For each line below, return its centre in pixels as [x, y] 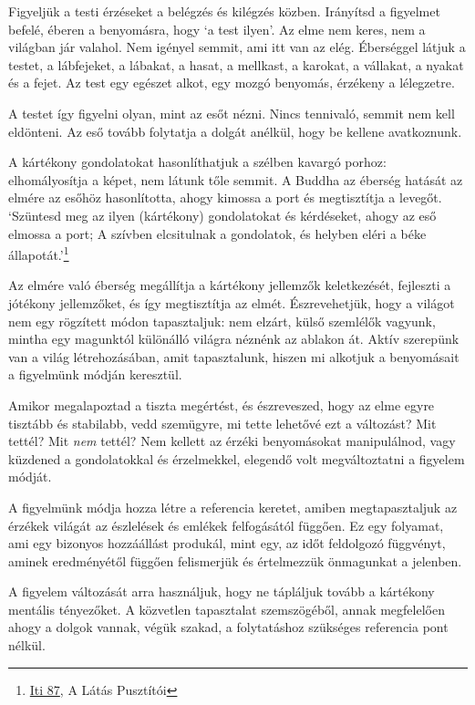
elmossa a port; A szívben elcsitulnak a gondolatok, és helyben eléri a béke [217, 233]
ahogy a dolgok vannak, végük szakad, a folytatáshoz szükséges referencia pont [228, 627]
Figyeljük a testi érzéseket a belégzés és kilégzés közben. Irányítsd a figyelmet [224, 11]
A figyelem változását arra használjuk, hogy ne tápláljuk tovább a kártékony [222, 591]
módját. [30, 477]
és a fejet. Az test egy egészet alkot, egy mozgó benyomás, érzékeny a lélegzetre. [232, 83]
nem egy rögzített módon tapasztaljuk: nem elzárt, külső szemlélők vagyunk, [222, 321]
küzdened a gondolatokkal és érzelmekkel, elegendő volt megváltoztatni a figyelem [237, 458]
